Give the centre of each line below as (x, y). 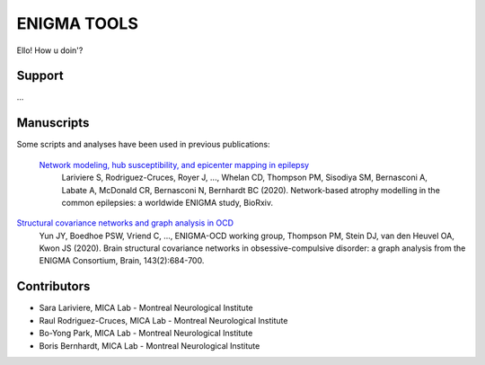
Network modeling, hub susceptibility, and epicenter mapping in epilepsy (174, 165)
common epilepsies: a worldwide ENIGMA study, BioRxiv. (168, 202)
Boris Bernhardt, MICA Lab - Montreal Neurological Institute (150, 345)
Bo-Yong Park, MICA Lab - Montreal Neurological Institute (146, 334)
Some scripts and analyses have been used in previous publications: (143, 145)
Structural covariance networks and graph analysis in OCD (125, 223)
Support (40, 76)
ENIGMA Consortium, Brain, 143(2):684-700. (122, 261)
